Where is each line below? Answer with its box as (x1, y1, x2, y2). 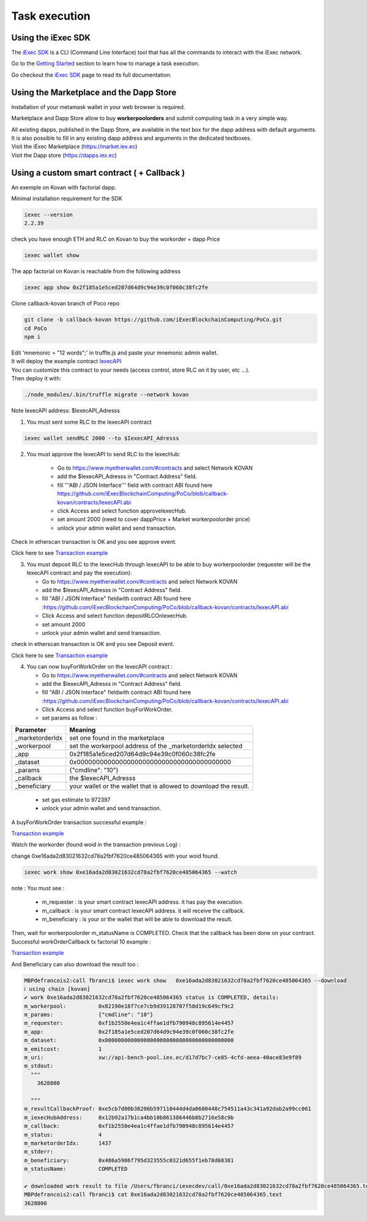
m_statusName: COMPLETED (24, 1165, 128, 1173)
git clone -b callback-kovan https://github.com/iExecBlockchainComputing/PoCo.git (24, 316, 283, 323)
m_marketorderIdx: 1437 (24, 1140, 112, 1146)
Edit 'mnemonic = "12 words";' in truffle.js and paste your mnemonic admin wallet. (11, 349, 218, 356)
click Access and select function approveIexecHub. (57, 507, 187, 514)
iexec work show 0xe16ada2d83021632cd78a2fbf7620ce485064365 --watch (24, 868, 237, 876)
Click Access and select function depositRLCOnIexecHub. (42, 612, 188, 620)
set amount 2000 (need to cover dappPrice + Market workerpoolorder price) (57, 516, 251, 523)
